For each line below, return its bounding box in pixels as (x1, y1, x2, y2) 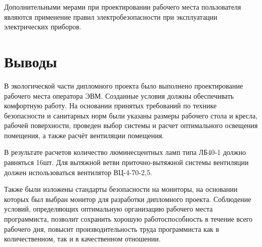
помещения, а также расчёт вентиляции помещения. (4, 130, 164, 140)
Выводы (4, 51, 57, 71)
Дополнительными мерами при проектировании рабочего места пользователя (4, 2, 241, 12)
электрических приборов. (4, 21, 81, 32)
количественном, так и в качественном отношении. (4, 233, 161, 244)
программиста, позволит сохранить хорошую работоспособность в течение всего (4, 214, 253, 224)
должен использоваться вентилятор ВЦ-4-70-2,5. (4, 167, 152, 177)
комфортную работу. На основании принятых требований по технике (4, 100, 217, 111)
